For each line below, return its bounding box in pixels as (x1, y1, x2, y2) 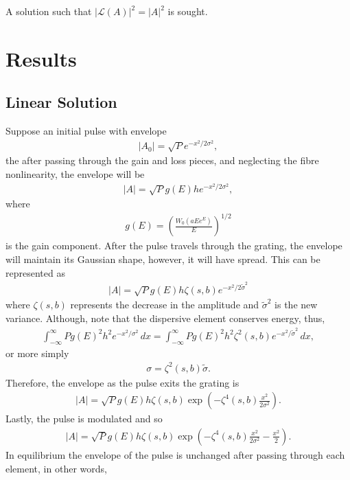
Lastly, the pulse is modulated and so (5, 411, 163, 426)
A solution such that (5, 4, 92, 18)
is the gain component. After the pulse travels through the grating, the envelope (5, 238, 342, 253)
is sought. (167, 4, 208, 18)
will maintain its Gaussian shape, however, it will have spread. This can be (5, 251, 320, 266)
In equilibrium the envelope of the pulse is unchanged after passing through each (5, 448, 345, 461)
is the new (275, 297, 318, 312)
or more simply (5, 345, 69, 360)
